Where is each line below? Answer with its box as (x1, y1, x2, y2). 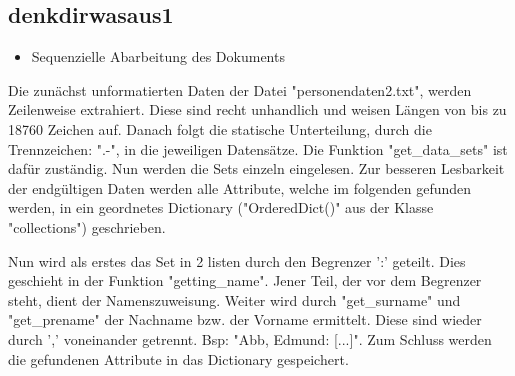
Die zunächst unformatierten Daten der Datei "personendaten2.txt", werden (8, 79, 472, 100)
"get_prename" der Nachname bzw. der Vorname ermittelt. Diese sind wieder (8, 309, 482, 330)
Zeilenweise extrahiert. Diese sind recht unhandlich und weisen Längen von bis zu (8, 99, 507, 120)
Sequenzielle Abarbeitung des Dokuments (31, 46, 285, 67)
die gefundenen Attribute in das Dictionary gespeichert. (8, 348, 349, 369)
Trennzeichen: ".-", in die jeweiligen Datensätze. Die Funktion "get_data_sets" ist (8, 138, 508, 159)
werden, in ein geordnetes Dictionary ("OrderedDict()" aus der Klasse (8, 197, 434, 218)
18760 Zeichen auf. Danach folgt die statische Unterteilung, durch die (8, 118, 432, 139)
